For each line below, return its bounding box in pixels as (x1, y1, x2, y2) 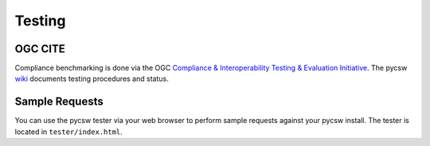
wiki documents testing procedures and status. (14, 74, 169, 83)
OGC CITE (14, 42, 65, 56)
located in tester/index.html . (14, 127, 123, 136)
